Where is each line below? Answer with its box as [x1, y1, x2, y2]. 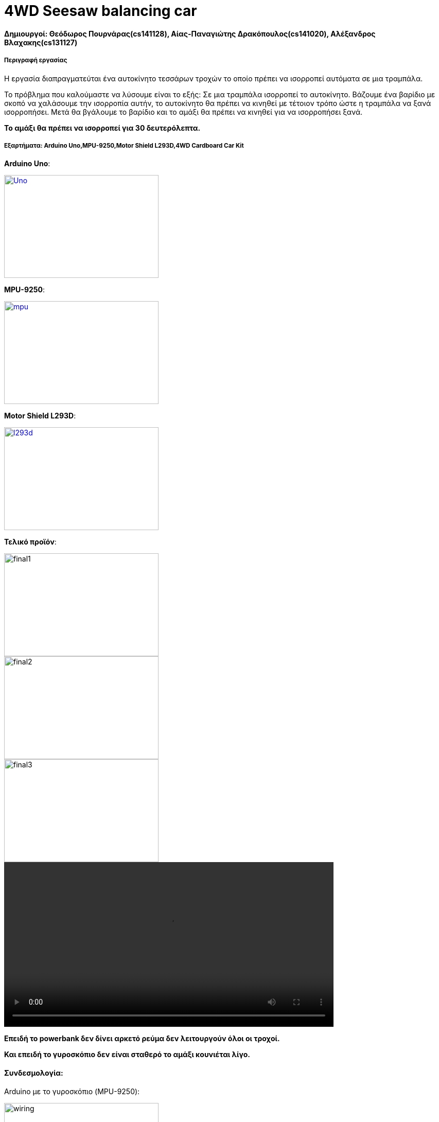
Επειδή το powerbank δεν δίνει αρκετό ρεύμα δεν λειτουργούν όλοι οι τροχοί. [4, 1034, 280, 1043]
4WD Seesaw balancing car [4, 2, 197, 20]
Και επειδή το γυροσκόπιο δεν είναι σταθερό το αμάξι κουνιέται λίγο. [4, 1050, 251, 1059]
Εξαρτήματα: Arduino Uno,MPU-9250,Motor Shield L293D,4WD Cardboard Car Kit [4, 142, 244, 149]
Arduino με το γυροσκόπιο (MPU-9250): [4, 1086, 140, 1096]
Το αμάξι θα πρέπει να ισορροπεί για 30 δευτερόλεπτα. [4, 123, 201, 132]
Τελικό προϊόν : [4, 537, 57, 547]
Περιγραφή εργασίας [4, 57, 67, 64]
